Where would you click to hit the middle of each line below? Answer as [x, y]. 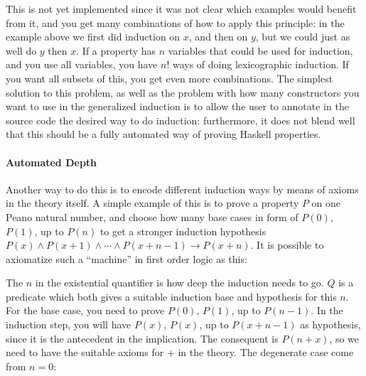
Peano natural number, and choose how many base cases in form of [152, 216]
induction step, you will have [69, 324]
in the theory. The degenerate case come [266, 352]
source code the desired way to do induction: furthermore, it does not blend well [181, 120]
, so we [344, 338]
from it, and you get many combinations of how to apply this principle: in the [175, 22]
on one [326, 203]
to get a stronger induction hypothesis [183, 231]
